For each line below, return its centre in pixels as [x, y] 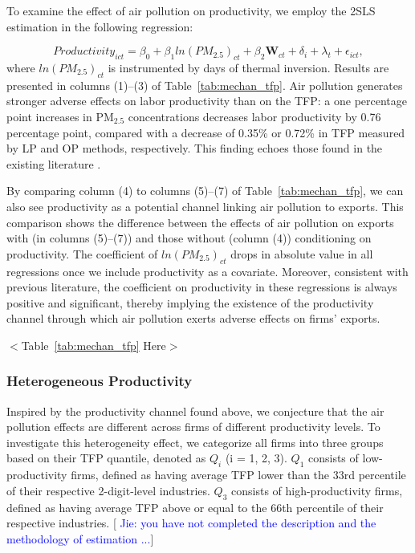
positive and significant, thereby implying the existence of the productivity [190, 302]
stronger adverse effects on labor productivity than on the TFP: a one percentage [207, 101]
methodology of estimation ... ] [80, 538]
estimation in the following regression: [100, 26]
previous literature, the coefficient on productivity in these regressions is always [202, 287]
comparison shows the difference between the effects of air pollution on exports [200, 222]
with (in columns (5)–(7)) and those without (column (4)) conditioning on [189, 238]
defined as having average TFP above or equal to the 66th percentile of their [195, 507]
